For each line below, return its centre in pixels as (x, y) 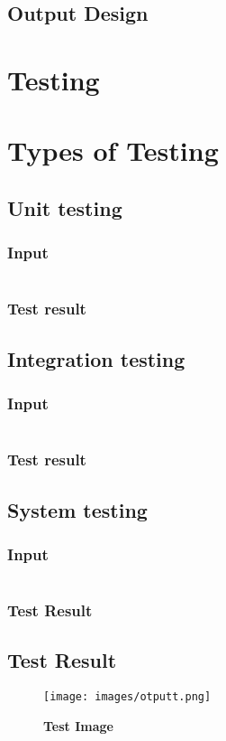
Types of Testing (113, 150)
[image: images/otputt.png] (127, 697)
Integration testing (96, 358)
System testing (77, 509)
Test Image (78, 725)
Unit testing (65, 207)
